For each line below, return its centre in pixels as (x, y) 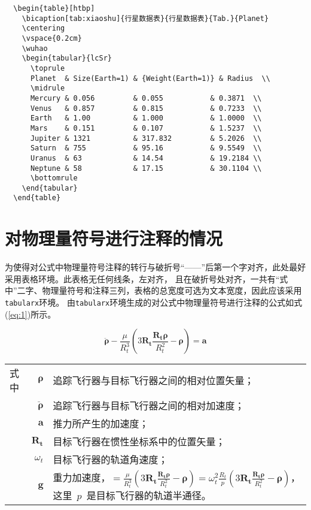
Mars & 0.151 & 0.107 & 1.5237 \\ (146, 128)
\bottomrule (54, 178)
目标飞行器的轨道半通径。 (153, 496)
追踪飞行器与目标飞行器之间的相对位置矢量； (153, 381)
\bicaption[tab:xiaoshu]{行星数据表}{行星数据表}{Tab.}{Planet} (145, 18)
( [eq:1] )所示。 (31, 314)
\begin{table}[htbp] (54, 8)
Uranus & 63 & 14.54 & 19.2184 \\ (146, 158)
